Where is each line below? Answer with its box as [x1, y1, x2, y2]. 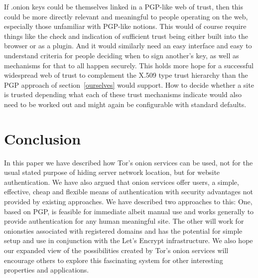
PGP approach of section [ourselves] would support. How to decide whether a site [4, 79, 254, 90]
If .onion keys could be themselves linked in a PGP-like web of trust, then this [4, 1, 244, 11]
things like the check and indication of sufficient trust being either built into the [4, 30, 248, 41]
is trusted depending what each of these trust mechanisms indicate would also [4, 89, 242, 100]
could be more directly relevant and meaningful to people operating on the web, [4, 11, 248, 21]
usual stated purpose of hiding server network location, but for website [4, 167, 220, 177]
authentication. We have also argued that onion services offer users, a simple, [4, 176, 239, 187]
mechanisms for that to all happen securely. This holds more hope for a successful [4, 60, 254, 70]
